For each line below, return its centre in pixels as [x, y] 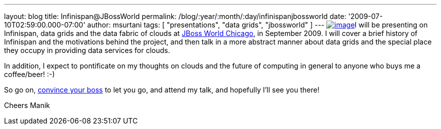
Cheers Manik [27, 105]
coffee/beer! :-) [29, 74]
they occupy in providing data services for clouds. [87, 50]
